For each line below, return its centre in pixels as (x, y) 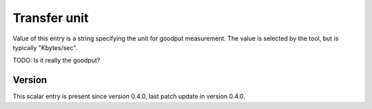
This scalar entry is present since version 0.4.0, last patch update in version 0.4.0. (129, 97)
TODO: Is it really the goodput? (56, 60)
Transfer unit (51, 18)
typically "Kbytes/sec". (45, 47)
